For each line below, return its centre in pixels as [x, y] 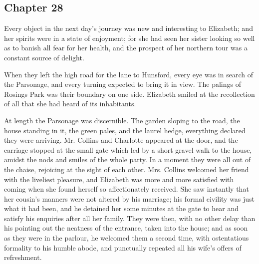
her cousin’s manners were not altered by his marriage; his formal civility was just [129, 198]
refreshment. [23, 257]
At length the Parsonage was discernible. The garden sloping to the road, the [122, 120]
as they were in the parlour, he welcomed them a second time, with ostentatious [127, 238]
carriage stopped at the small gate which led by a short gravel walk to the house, [128, 149]
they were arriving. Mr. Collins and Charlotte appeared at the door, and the [121, 140]
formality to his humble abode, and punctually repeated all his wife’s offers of [123, 247]
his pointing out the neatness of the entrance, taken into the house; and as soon [126, 228]
